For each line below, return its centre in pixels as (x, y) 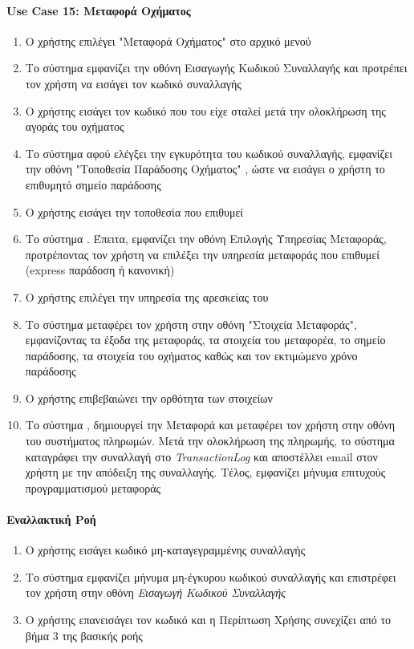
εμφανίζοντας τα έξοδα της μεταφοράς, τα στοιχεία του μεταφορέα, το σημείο (205, 340)
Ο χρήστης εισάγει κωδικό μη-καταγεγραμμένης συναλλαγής (165, 550)
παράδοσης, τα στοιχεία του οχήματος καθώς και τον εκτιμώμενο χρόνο (191, 355)
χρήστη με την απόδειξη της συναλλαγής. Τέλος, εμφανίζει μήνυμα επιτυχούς (205, 472)
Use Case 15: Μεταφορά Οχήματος (99, 10)
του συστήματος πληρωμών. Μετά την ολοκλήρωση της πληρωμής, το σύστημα (210, 441)
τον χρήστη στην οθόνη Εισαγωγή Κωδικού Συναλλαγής (155, 592)
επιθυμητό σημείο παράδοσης (93, 184)
